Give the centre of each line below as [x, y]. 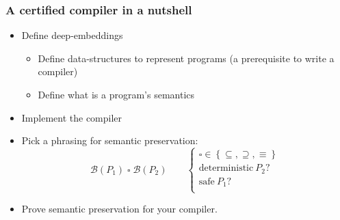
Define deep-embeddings [72, 35]
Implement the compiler [72, 117]
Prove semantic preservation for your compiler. [119, 209]
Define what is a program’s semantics [116, 94]
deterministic [226, 168]
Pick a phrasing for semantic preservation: [110, 140]
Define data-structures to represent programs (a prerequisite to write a [186, 58]
